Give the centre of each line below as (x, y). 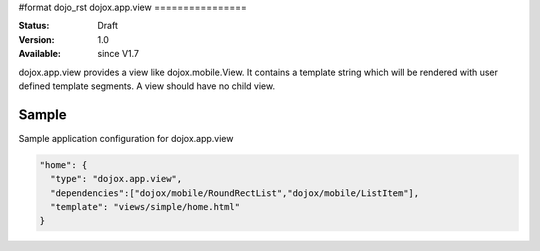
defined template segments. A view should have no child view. (146, 86)
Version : (36, 39)
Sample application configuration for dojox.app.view (126, 138)
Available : (40, 54)
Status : (34, 26)
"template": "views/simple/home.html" (145, 207)
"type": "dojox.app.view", (116, 179)
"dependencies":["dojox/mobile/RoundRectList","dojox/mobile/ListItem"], (235, 193)
